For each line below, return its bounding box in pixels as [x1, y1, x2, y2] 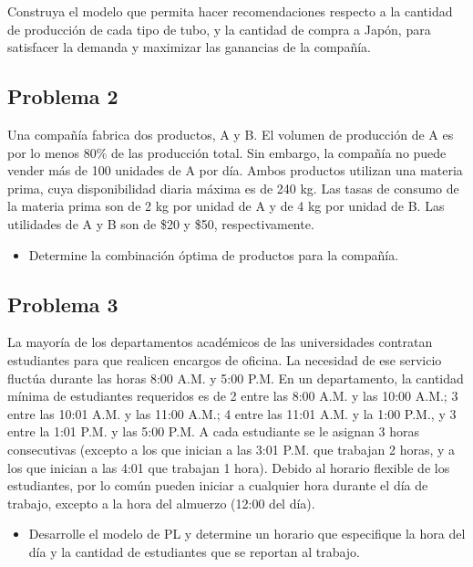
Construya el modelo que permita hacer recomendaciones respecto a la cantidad [7, 2, 453, 20]
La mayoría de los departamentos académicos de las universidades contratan [7, 332, 433, 352]
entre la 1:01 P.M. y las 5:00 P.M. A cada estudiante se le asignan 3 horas [7, 422, 419, 441]
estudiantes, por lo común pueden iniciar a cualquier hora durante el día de [7, 476, 428, 495]
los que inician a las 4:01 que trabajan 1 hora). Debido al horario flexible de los [7, 457, 450, 477]
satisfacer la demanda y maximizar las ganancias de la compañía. [7, 37, 371, 57]
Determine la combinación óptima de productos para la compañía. [28, 245, 399, 264]
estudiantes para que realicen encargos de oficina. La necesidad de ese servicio [7, 350, 442, 369]
